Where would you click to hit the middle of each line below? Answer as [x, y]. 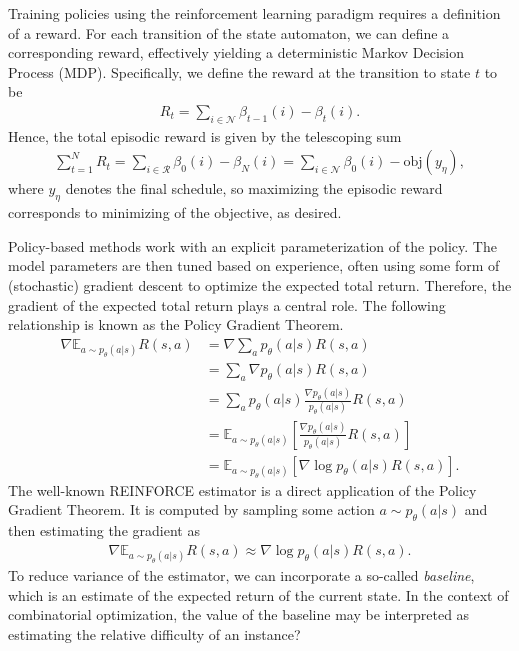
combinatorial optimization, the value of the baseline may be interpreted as [239, 614]
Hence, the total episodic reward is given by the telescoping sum [205, 135]
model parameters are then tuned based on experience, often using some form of [254, 265]
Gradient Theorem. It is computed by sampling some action [191, 509]
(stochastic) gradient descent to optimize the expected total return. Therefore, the [260, 285]
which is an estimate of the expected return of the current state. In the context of [258, 594]
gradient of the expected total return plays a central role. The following [227, 304]
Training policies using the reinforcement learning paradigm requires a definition [254, 13]
